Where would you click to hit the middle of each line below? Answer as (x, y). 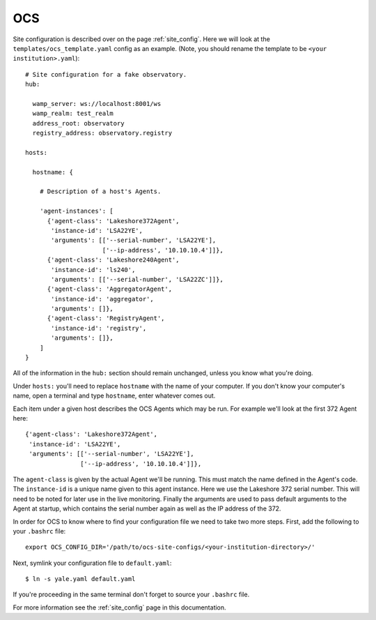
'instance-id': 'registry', (99, 328)
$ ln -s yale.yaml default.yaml (80, 579)
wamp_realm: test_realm (73, 114)
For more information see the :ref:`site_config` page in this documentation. (119, 607)
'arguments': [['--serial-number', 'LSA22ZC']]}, (138, 279)
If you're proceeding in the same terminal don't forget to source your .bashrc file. (131, 595)
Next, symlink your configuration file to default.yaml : (92, 563)
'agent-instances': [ (77, 211)
